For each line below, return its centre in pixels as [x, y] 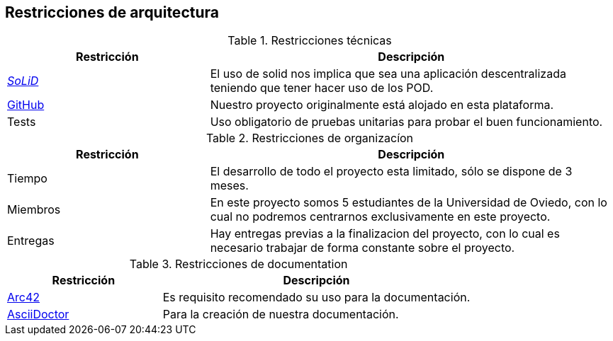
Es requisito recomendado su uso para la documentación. [316, 297]
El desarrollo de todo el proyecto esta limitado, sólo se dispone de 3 [391, 172]
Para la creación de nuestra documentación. [281, 314]
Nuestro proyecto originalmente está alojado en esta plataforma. [382, 105]
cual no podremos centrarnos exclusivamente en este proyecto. [380, 217]
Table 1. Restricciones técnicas [310, 41]
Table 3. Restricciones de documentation [238, 264]
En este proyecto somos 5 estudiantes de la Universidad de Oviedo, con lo [409, 203]
